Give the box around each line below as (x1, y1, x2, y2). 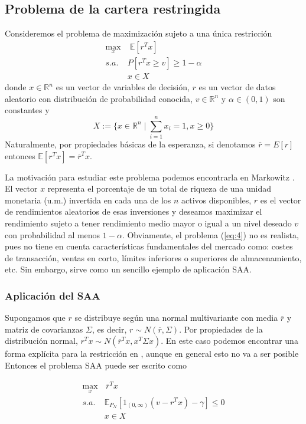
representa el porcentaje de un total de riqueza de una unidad (47, 182, 272, 195)
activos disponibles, (181, 193, 252, 206)
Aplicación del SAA (5, 288, 100, 303)
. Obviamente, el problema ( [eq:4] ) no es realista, (122, 228, 299, 241)
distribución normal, (5, 334, 78, 347)
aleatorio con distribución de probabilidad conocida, (5, 92, 193, 104)
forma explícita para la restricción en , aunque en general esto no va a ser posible (5, 347, 299, 360)
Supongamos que (5, 311, 66, 324)
